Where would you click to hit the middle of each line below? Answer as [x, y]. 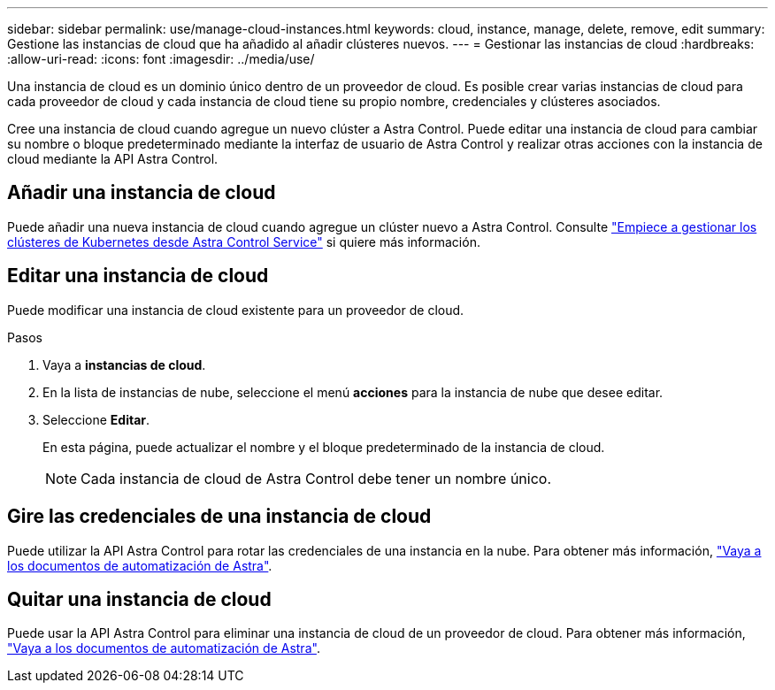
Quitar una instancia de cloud [139, 599]
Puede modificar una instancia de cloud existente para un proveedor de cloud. [236, 310]
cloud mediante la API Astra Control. [113, 159]
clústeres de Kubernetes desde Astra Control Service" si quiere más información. [244, 241]
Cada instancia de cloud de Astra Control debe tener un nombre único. [316, 478]
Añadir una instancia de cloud [142, 193]
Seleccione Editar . [96, 419]
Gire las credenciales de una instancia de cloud [219, 517]
